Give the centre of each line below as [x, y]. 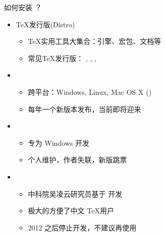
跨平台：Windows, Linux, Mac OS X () [90, 92]
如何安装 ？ [23, 7]
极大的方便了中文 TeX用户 [71, 211]
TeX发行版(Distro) [45, 24]
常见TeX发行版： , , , [62, 58]
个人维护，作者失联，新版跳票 [77, 160]
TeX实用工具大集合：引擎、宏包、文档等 [95, 41]
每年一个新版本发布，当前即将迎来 [85, 109]
